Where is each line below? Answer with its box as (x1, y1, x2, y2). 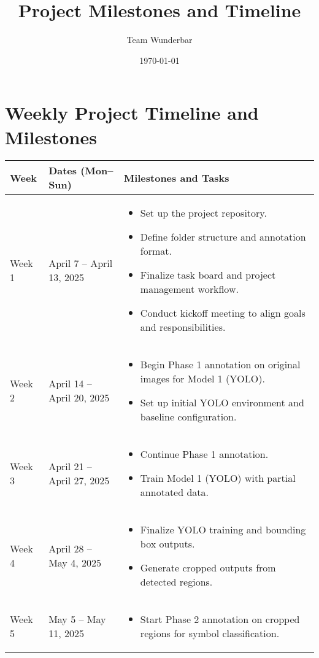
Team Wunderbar (126, 33, 193, 46)
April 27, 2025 (48, 473, 110, 487)
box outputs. (140, 536, 195, 551)
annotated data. (140, 485, 209, 500)
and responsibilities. (140, 320, 226, 335)
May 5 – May (48, 612, 106, 627)
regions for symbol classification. (140, 626, 280, 641)
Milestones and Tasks (123, 170, 229, 185)
